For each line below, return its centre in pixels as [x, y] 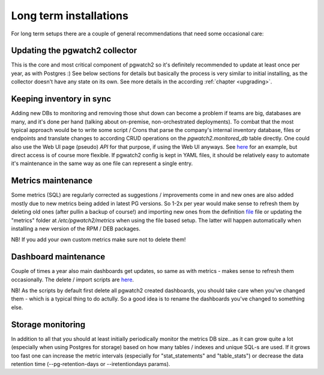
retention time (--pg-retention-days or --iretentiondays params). [91, 364]
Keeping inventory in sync [61, 99]
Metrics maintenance [52, 181]
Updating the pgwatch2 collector [74, 51]
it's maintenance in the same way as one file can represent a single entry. [102, 163]
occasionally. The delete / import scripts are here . [73, 280]
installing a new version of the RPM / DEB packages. [76, 229]
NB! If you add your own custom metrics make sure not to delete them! [98, 239]
